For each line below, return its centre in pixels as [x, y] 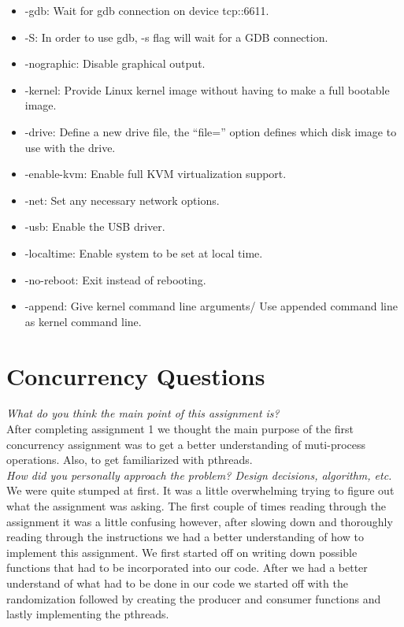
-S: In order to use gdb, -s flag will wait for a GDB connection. [176, 37]
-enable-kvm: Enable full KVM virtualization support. [156, 174]
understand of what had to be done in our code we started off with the [177, 582]
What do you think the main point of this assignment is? [143, 413]
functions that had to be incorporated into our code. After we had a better [187, 568]
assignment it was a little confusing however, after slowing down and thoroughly [200, 521]
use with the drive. [70, 147]
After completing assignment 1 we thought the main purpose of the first [180, 429]
